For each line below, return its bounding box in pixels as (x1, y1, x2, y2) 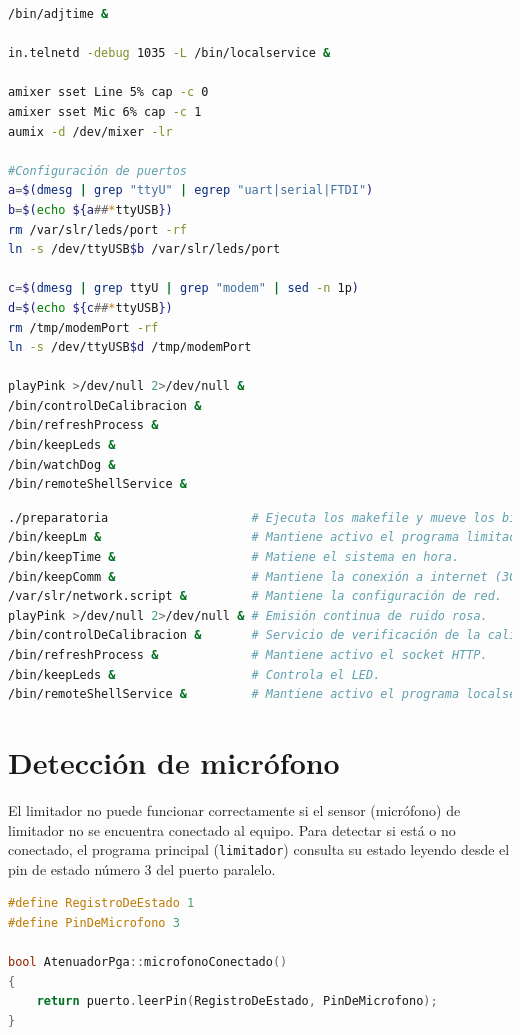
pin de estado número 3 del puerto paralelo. (8, 858, 276, 879)
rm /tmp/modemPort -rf (8, 320, 159, 335)
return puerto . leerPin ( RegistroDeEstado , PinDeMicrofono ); (36, 994, 438, 1009)
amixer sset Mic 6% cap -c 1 (8, 104, 202, 119)
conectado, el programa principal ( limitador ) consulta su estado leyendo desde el (8, 839, 510, 860)
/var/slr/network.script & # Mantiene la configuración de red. (8, 589, 502, 604)
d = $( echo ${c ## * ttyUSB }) (8, 300, 173, 315)
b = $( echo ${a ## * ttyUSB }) (8, 202, 173, 217)
